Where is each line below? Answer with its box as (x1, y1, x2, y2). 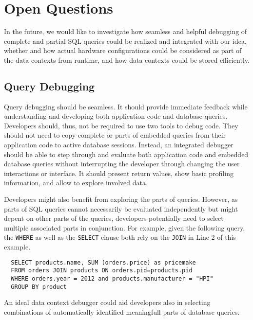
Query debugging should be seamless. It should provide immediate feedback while (4, 101, 248, 111)
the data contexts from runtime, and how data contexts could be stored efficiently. (4, 54, 250, 65)
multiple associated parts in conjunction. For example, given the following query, (4, 222, 245, 232)
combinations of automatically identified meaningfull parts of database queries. (4, 306, 240, 317)
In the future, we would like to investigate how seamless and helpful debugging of (4, 26, 247, 36)
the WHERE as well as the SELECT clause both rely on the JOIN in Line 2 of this (4, 232, 236, 242)
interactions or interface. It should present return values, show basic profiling (4, 168, 234, 178)
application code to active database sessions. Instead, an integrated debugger (4, 140, 234, 150)
